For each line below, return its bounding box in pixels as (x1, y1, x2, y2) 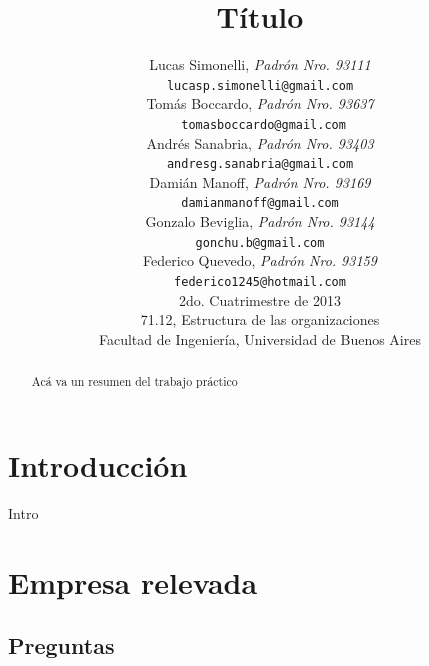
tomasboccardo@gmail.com (181, 117, 346, 132)
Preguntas (8, 630, 115, 661)
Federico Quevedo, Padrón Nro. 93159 (143, 250, 377, 271)
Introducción (8, 444, 188, 485)
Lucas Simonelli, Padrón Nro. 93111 (149, 54, 371, 75)
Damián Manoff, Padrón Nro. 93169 (149, 171, 371, 192)
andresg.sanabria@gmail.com (166, 157, 354, 172)
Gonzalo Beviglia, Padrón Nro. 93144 (145, 211, 375, 232)
